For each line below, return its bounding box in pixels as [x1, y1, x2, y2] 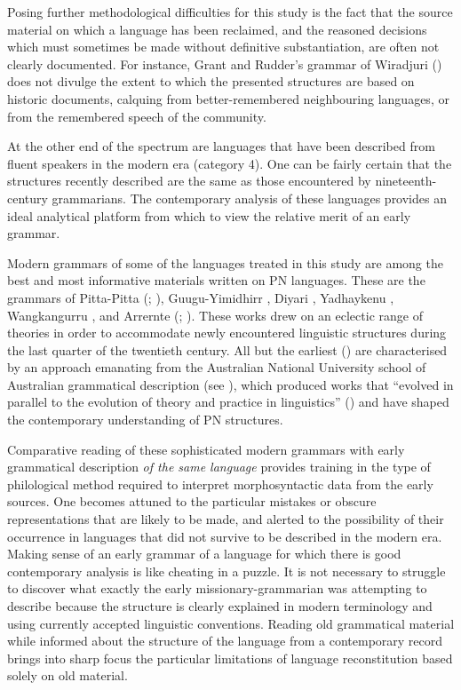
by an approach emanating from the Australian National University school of [7, 358, 426, 377]
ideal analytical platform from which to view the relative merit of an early [7, 206, 411, 225]
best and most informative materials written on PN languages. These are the [7, 271, 425, 289]
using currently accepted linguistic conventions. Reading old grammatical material [7, 614, 455, 632]
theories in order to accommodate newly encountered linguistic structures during [7, 323, 447, 342]
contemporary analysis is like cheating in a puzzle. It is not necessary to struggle [7, 561, 446, 580]
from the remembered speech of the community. [7, 107, 266, 125]
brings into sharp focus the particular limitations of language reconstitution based [7, 648, 453, 667]
